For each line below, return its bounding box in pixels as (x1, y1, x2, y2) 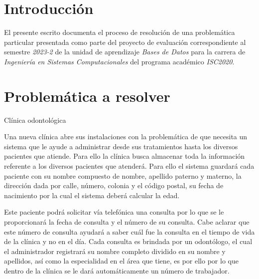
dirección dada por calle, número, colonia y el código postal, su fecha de (4, 180, 224, 191)
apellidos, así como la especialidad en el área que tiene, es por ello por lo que (4, 256, 239, 266)
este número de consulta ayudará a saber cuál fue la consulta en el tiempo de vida (4, 226, 255, 237)
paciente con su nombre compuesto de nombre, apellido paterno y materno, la (4, 170, 242, 181)
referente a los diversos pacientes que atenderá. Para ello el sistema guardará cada (4, 161, 255, 171)
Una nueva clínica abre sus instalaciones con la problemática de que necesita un (4, 131, 248, 142)
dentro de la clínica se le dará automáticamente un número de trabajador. (4, 265, 230, 276)
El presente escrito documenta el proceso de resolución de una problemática (4, 27, 235, 37)
